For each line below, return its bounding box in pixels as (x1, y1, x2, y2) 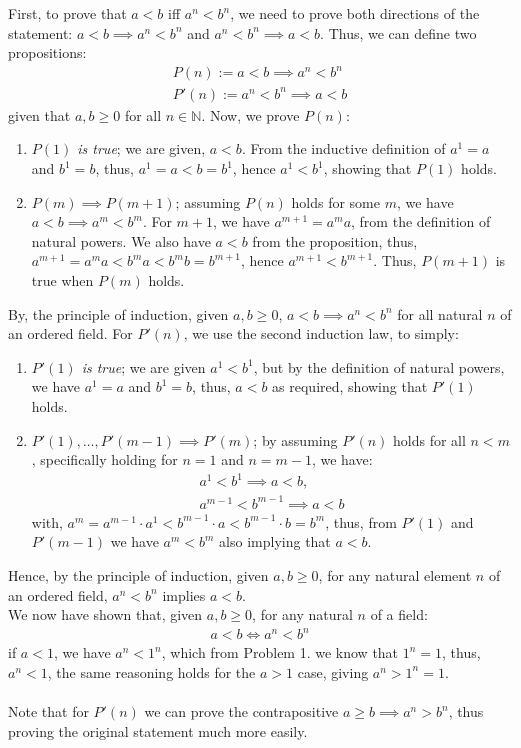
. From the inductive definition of (241, 138, 446, 159)
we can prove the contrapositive (144, 701, 339, 722)
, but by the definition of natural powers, (253, 356, 505, 377)
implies (162, 584, 206, 605)
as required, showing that (272, 376, 428, 397)
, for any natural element (318, 565, 472, 585)
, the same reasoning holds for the (47, 661, 256, 682)
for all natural (397, 303, 483, 324)
